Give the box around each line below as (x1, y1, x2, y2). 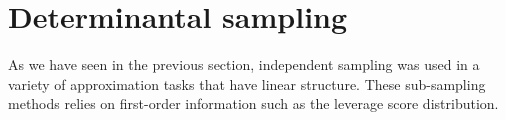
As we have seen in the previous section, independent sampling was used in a (8, 54, 480, 75)
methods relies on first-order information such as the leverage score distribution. (8, 93, 499, 114)
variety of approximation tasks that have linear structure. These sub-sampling (8, 73, 486, 94)
